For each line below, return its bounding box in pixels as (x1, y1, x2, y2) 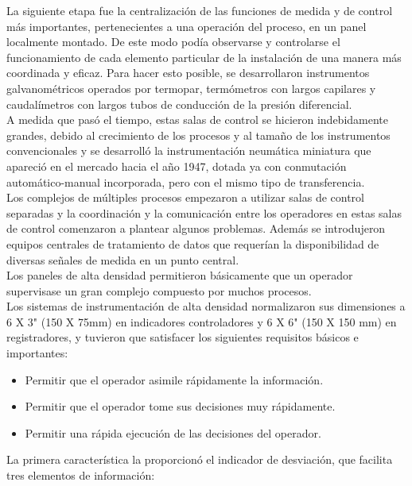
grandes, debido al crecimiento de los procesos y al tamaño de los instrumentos (6, 126, 391, 143)
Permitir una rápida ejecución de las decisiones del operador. (25, 424, 321, 441)
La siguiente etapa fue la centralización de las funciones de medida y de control (6, 2, 393, 18)
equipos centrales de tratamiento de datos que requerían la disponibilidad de (6, 235, 379, 252)
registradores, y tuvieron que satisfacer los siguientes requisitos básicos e (6, 329, 359, 345)
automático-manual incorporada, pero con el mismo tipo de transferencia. (6, 173, 365, 190)
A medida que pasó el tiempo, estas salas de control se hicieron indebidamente (6, 111, 388, 128)
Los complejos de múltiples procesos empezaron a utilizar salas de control (6, 189, 365, 206)
